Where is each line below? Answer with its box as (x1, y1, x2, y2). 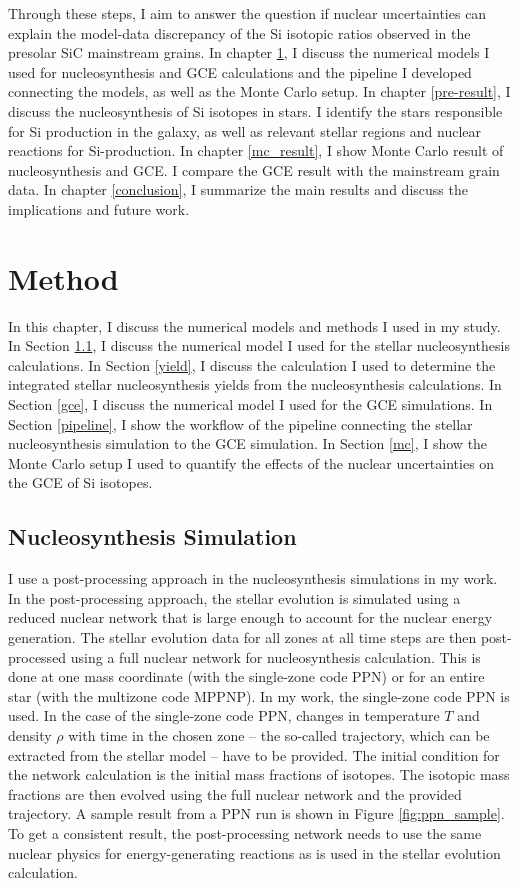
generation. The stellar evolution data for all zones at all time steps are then (8, 626, 477, 647)
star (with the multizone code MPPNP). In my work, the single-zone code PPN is (8, 685, 510, 706)
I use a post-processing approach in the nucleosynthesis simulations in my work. (8, 568, 498, 589)
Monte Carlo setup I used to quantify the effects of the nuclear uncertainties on (8, 452, 495, 473)
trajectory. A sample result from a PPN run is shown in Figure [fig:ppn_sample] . (8, 803, 505, 824)
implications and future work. (8, 198, 190, 219)
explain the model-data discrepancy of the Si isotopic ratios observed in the (8, 22, 471, 43)
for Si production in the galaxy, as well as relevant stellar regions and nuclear (8, 120, 482, 141)
